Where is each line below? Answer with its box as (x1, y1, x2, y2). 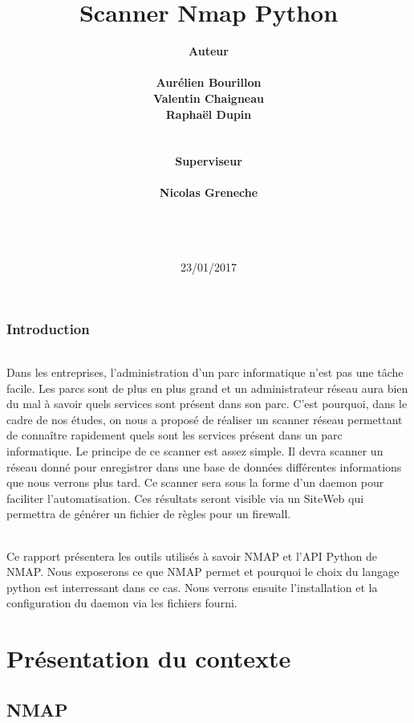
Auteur (189, 43, 229, 59)
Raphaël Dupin (165, 105, 252, 122)
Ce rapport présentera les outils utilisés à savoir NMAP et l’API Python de (6, 547, 378, 564)
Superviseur (175, 153, 242, 170)
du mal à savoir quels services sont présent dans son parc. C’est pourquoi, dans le (6, 395, 408, 412)
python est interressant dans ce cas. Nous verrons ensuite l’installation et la (6, 578, 378, 595)
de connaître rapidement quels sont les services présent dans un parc (6, 427, 343, 443)
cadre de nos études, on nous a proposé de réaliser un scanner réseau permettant (6, 411, 403, 427)
